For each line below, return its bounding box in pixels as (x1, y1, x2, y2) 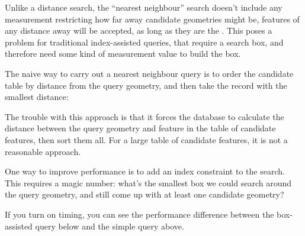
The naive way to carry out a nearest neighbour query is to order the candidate (5, 67, 294, 79)
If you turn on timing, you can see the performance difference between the (5, 208, 274, 220)
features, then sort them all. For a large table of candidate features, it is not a (5, 133, 288, 146)
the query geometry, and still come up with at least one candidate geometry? (5, 188, 284, 201)
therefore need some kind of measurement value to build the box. (5, 47, 241, 60)
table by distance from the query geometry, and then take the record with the (5, 79, 287, 91)
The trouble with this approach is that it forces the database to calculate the (5, 110, 284, 122)
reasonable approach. (5, 145, 81, 157)
